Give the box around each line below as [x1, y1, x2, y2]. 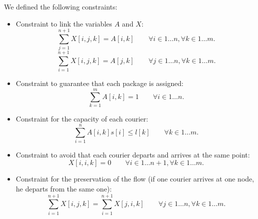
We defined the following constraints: [4, 1, 118, 11]
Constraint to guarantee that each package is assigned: [16, 78, 184, 88]
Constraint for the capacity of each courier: [16, 113, 148, 124]
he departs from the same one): [16, 183, 112, 194]
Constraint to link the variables [16, 18, 112, 28]
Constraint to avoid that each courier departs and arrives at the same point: [16, 149, 250, 159]
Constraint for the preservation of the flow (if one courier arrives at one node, [16, 173, 254, 184]
